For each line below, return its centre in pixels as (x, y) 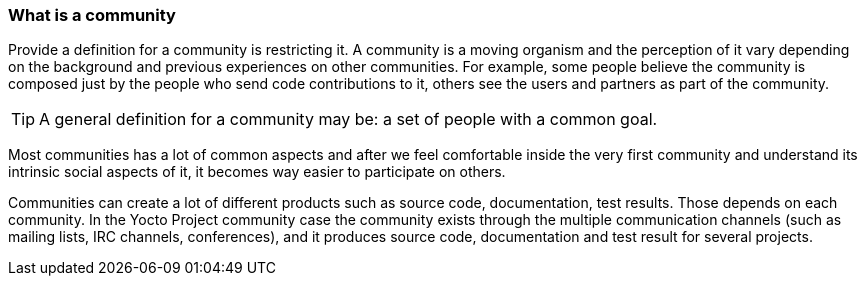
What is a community (92, 15)
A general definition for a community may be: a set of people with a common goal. (348, 119)
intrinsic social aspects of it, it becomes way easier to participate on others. (257, 172)
